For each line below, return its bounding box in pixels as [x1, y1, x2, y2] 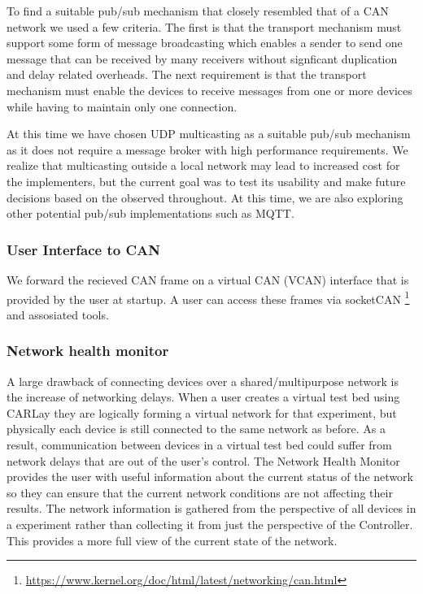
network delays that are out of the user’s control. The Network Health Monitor [7, 452, 400, 469]
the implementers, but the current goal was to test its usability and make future [7, 172, 406, 189]
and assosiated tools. [7, 306, 109, 323]
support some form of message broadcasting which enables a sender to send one [7, 34, 403, 51]
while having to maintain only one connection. [7, 98, 238, 115]
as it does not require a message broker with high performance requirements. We [7, 141, 408, 158]
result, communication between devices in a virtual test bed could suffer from [7, 436, 392, 453]
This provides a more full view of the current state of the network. [7, 531, 338, 548]
